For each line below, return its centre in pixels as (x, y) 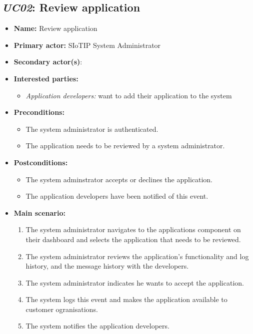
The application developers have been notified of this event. (117, 196)
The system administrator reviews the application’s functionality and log (137, 256)
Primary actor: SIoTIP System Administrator (87, 45)
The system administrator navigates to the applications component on (133, 229)
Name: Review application (55, 28)
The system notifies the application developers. (97, 326)
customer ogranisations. (62, 309)
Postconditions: (41, 162)
